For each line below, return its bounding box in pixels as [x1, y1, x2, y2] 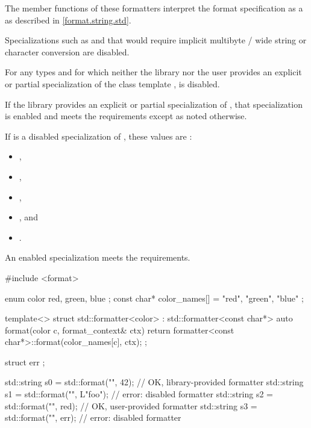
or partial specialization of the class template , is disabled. [5, 77, 220, 90]
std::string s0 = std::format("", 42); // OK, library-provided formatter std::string [5, 376, 304, 388]
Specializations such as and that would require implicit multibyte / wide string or [5, 34, 307, 46]
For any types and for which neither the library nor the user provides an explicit [5, 66, 302, 78]
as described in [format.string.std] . [5, 13, 131, 26]
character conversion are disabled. [5, 45, 130, 58]
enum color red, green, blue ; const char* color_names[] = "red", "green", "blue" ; [5, 291, 304, 304]
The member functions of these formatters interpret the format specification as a [5, 2, 303, 14]
